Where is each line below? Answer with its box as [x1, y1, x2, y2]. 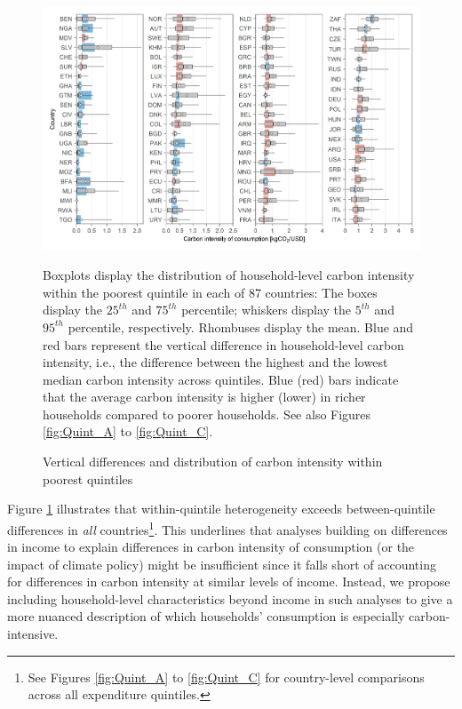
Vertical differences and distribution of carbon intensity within [43, 452, 383, 471]
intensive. [7, 625, 59, 643]
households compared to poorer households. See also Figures [43, 404, 371, 423]
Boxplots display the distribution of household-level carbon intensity [43, 266, 415, 284]
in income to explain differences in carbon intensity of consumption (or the [7, 538, 415, 556]
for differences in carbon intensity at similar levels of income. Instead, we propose [7, 572, 450, 591]
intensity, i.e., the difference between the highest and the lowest [43, 353, 388, 371]
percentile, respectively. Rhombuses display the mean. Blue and [68, 317, 414, 336]
